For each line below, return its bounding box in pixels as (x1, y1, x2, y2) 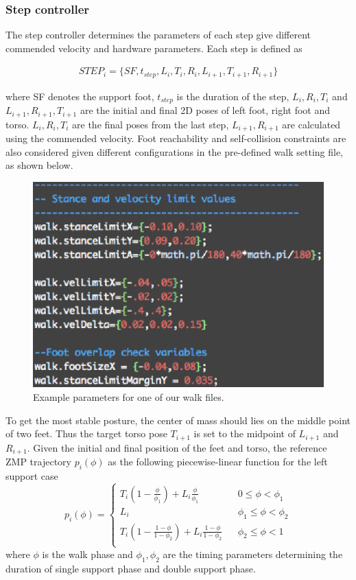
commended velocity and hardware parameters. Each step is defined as (5, 40, 302, 55)
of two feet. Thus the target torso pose (5, 426, 167, 441)
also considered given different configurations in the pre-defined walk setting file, (5, 144, 344, 159)
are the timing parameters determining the (163, 546, 343, 561)
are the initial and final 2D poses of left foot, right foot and (80, 103, 331, 117)
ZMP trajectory (5, 454, 71, 469)
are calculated (282, 117, 341, 131)
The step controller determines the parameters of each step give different (5, 27, 311, 42)
